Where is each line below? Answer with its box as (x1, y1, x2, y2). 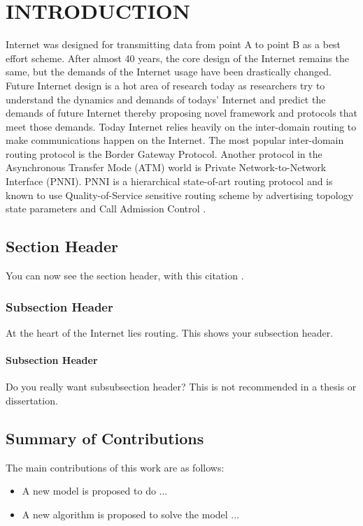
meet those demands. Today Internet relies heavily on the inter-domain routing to (6, 119, 357, 133)
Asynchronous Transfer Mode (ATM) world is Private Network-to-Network (6, 160, 327, 175)
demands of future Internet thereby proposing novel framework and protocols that (6, 105, 357, 120)
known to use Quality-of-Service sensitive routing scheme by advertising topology (6, 187, 354, 202)
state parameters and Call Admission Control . (6, 201, 206, 216)
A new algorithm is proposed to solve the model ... (22, 506, 240, 521)
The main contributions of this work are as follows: (6, 460, 225, 474)
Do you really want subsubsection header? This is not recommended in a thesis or (6, 379, 357, 394)
